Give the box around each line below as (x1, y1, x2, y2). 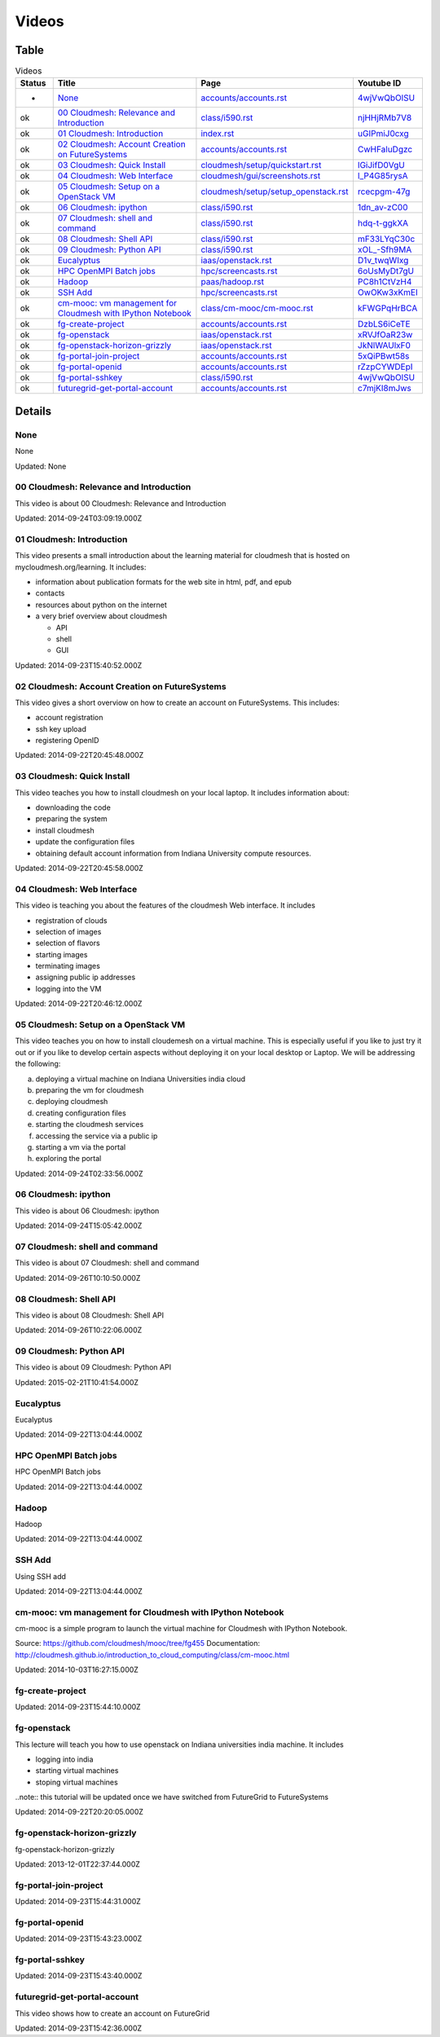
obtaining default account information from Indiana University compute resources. (35, 848, 311, 858)
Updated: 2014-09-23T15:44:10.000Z (15, 1702, 142, 1712)
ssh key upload (35, 724, 87, 733)
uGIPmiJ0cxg (357, 128, 409, 139)
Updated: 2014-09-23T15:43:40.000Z (15, 1971, 143, 1981)
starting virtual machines (35, 1766, 119, 1775)
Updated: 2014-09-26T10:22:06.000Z (15, 1325, 143, 1335)
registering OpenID (35, 736, 99, 746)
